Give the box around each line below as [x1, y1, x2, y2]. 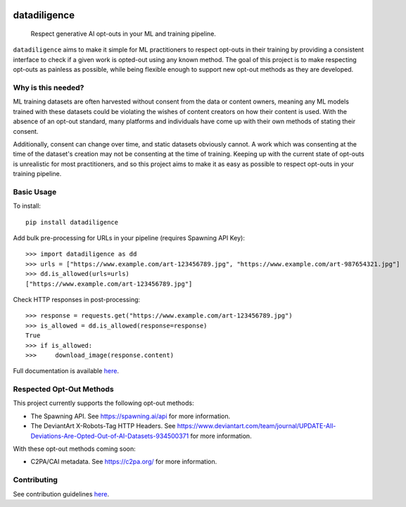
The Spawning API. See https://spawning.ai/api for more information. [30, 412, 231, 420]
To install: [13, 201, 42, 211]
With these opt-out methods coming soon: [13, 444, 137, 453]
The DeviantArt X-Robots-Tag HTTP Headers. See [30, 422, 176, 430]
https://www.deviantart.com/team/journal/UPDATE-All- [177, 422, 336, 430]
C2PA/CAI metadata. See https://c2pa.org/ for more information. [30, 458, 217, 466]
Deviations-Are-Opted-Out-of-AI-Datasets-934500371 [30, 432, 189, 440]
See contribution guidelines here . [13, 489, 109, 498]
